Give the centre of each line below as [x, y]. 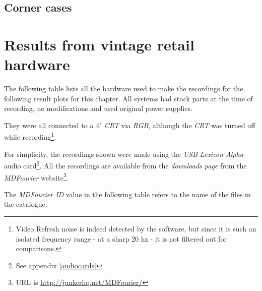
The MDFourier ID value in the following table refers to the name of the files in [127, 194]
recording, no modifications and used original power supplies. [98, 108]
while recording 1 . [30, 136]
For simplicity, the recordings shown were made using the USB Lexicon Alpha [124, 154]
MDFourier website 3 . [36, 177]
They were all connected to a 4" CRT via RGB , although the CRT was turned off [130, 125]
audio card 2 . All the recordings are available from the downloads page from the [125, 165]
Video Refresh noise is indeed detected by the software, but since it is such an [136, 228]
